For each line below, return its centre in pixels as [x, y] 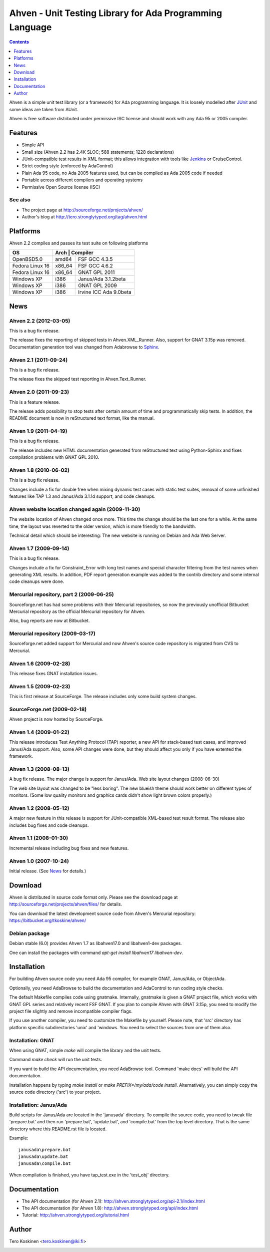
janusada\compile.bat [44, 1164]
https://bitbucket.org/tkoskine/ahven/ [48, 920]
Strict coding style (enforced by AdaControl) [67, 166]
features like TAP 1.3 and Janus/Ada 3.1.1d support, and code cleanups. [82, 496]
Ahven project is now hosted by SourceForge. [56, 719]
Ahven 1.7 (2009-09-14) [39, 548]
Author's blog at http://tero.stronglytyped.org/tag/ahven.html [84, 217]
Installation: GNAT [32, 1040]
